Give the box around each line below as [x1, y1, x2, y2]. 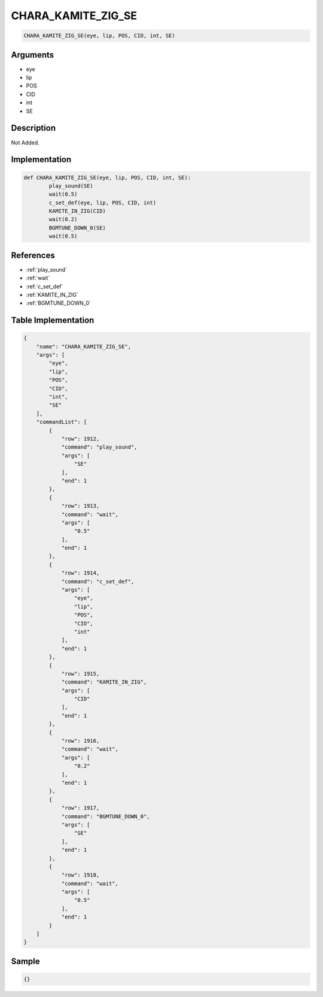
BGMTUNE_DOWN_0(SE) [48, 224, 106, 231]
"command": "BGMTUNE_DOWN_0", [61, 813, 150, 820]
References [11, 250, 55, 260]
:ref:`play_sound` [26, 266, 68, 273]
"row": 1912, [61, 435, 100, 442]
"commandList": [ [36, 418, 87, 426]
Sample [11, 956, 40, 966]
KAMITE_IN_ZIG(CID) [48, 207, 106, 215]
